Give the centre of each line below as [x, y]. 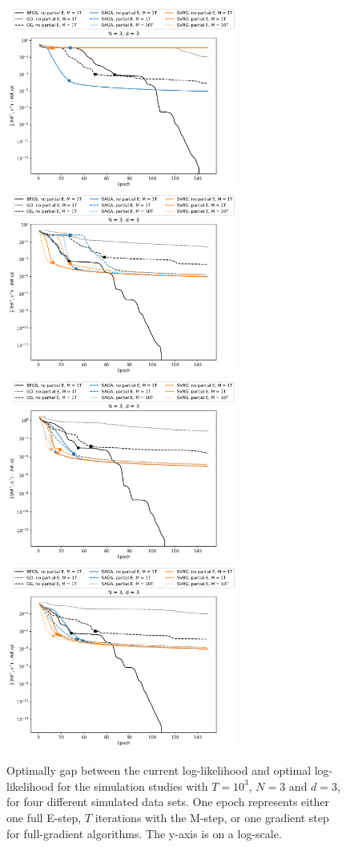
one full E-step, [44, 817]
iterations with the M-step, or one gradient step [212, 817]
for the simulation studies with [133, 786]
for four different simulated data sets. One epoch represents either [168, 802]
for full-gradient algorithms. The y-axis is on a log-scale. [144, 833]
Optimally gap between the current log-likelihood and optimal [159, 770]
